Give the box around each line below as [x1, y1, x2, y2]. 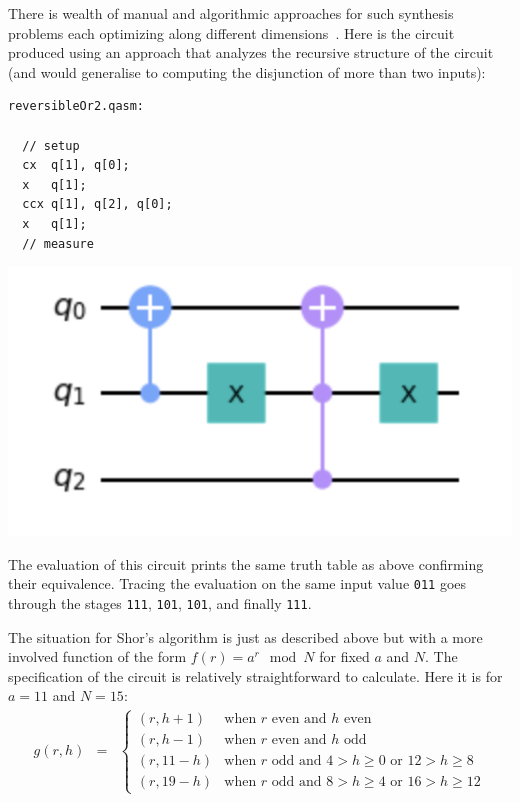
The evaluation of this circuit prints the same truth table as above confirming [8, 553, 484, 574]
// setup [22, 138, 80, 153]
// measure [22, 236, 94, 251]
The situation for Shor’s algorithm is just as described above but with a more [8, 626, 483, 647]
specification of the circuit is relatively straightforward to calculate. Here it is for [8, 665, 503, 686]
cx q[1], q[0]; [22, 158, 130, 173]
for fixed [319, 646, 370, 667]
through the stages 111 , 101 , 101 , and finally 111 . [8, 593, 312, 614]
